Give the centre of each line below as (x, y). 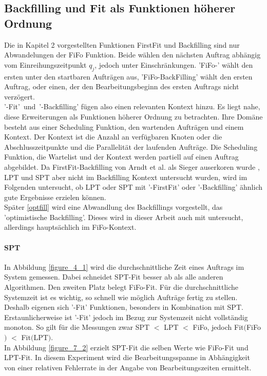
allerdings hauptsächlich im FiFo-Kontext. (70, 227)
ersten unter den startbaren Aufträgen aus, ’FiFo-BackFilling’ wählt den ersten (128, 76)
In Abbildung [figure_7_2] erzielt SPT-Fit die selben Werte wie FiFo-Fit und (126, 347)
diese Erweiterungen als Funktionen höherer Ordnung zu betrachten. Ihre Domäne (133, 116)
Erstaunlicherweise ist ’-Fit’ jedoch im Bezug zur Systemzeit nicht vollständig (126, 317)
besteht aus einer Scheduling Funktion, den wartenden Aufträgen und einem (124, 126)
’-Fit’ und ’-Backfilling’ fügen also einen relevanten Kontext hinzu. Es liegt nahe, (132, 106)
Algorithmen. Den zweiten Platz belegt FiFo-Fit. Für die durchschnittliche (121, 287)
